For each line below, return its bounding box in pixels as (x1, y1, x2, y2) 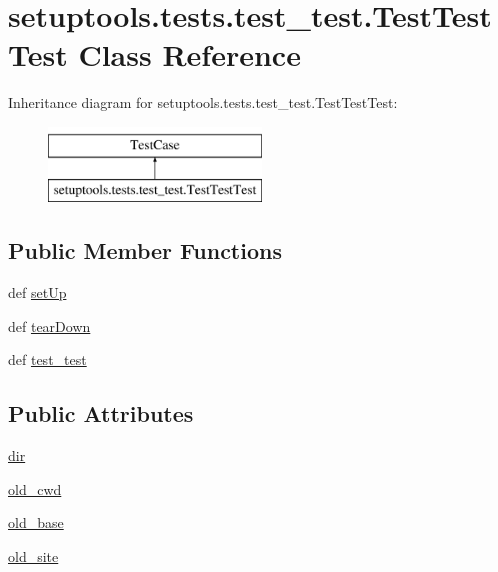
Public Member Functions (8, 235, 282, 266)
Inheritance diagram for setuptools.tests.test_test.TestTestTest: (8, 92, 398, 113)
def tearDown (8, 315, 91, 336)
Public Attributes (8, 398, 194, 429)
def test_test (8, 349, 87, 370)
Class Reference (78, 34, 301, 75)
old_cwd (8, 478, 62, 499)
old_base (8, 512, 64, 533)
